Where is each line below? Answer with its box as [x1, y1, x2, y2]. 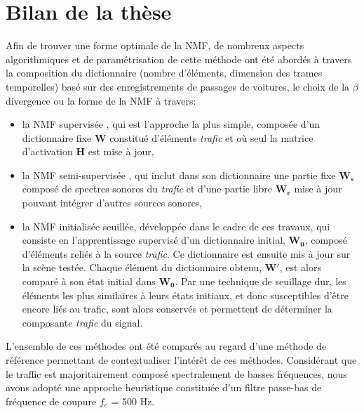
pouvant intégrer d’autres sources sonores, [22, 195, 203, 210]
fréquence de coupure [6, 393, 97, 408]
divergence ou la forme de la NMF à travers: [6, 93, 196, 107]
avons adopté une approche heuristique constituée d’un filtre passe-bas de [6, 380, 322, 395]
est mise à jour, [88, 144, 154, 159]
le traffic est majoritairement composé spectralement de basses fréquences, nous [6, 366, 347, 381]
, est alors [279, 260, 321, 275]
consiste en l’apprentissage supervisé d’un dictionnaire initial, [22, 232, 285, 247]
